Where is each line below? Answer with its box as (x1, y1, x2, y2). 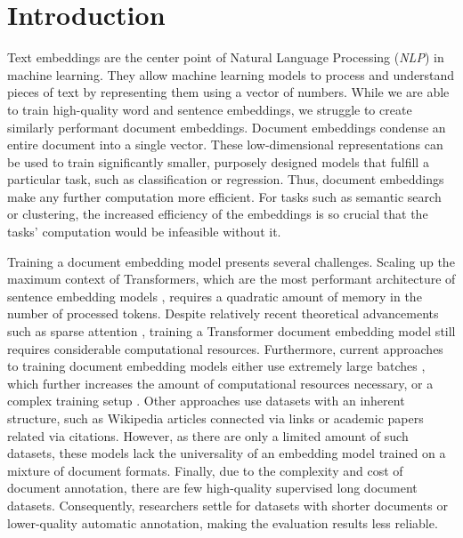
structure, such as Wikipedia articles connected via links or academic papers (7, 409, 424, 427)
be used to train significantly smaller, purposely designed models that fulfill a (7, 152, 429, 171)
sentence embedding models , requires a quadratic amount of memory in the (7, 286, 422, 305)
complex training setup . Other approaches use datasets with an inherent (7, 391, 405, 410)
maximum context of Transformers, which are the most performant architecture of (7, 269, 456, 288)
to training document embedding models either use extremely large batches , (7, 357, 426, 375)
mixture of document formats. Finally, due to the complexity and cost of (7, 461, 403, 479)
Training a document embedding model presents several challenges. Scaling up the (7, 252, 455, 270)
